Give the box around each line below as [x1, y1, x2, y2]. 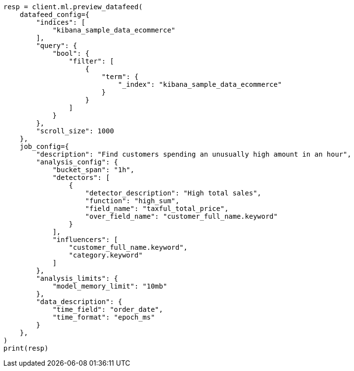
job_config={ [19, 143, 69, 150]
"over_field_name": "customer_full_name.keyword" [85, 212, 278, 220]
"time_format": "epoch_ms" [52, 313, 155, 321]
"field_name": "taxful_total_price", [85, 205, 229, 212]
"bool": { [52, 49, 90, 57]
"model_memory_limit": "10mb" [52, 282, 168, 290]
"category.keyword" [68, 251, 143, 259]
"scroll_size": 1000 [36, 127, 114, 135]
